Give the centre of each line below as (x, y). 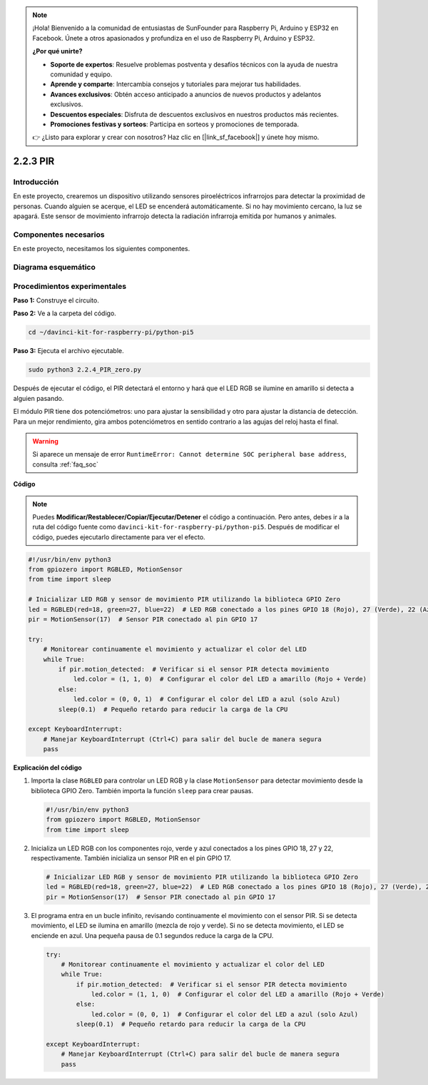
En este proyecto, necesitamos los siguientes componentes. (102, 249)
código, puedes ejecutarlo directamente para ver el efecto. (119, 537)
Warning (45, 441)
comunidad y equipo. (81, 74)
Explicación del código (47, 768)
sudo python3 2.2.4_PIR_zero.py (85, 370)
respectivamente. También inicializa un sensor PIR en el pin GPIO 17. (131, 858)
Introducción (36, 182)
